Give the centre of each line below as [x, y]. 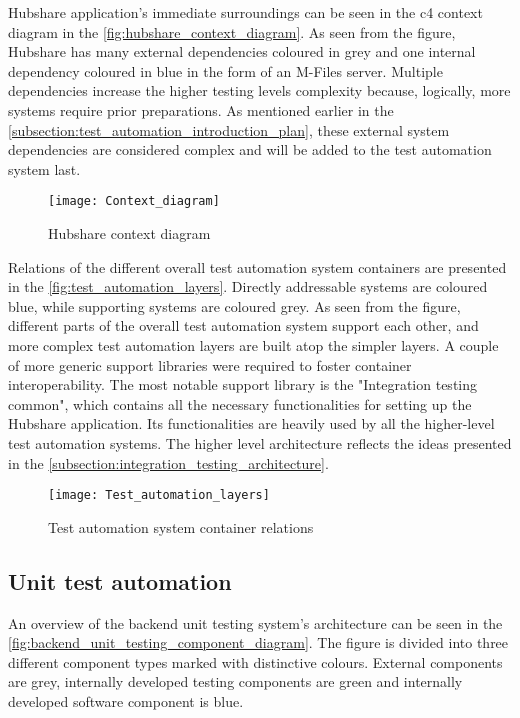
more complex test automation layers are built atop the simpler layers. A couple [253, 344]
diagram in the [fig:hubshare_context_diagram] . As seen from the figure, [232, 31]
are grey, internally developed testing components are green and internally [235, 681]
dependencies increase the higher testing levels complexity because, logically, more [259, 90]
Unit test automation [120, 580]
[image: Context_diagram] [134, 201]
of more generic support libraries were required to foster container [210, 364]
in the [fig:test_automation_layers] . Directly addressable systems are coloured [248, 286]
